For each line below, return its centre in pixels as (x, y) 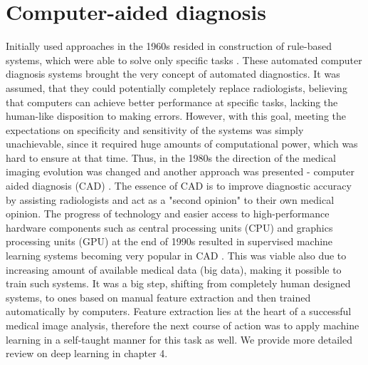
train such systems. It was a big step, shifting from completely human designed (178, 283)
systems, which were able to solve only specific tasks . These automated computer (184, 60)
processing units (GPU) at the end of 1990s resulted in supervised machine (169, 241)
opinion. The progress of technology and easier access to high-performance (168, 214)
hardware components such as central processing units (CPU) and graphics (169, 227)
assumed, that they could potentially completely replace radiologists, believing (177, 87)
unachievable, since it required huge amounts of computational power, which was (182, 144)
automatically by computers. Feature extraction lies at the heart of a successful (179, 311)
